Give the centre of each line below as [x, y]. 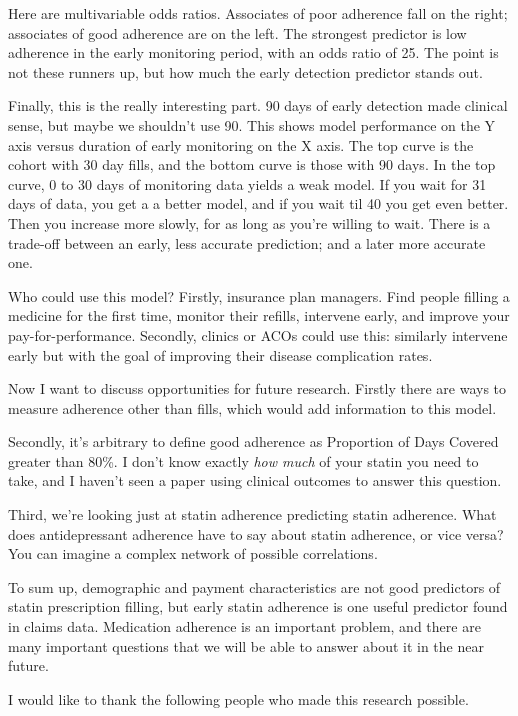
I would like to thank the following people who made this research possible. [238, 698]
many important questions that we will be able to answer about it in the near [246, 645]
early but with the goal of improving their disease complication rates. [220, 354]
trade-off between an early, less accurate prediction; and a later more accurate [247, 242]
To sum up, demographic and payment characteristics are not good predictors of [254, 586]
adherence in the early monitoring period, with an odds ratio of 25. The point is [253, 52]
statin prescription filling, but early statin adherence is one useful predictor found [258, 606]
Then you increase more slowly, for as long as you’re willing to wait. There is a [249, 222]
